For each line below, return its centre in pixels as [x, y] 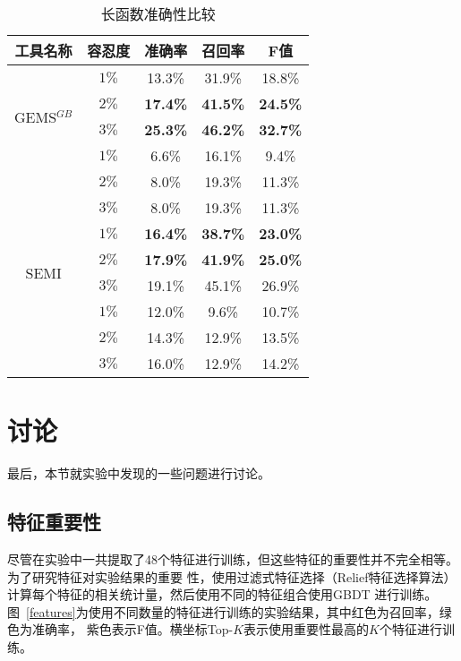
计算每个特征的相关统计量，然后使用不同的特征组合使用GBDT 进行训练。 [222, 594]
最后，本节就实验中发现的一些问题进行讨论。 [139, 473]
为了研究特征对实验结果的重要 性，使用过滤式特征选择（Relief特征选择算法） [232, 576]
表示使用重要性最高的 [307, 629]
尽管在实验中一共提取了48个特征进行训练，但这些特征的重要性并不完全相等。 [233, 558]
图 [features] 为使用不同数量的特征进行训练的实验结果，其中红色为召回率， [223, 611]
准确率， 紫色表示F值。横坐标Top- [132, 629]
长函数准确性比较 [158, 14]
